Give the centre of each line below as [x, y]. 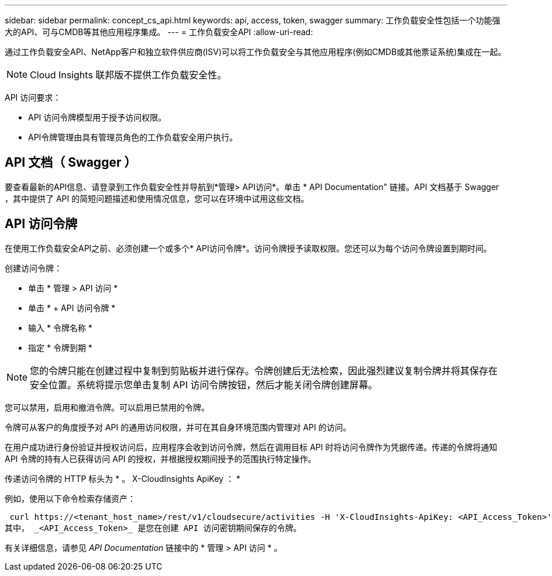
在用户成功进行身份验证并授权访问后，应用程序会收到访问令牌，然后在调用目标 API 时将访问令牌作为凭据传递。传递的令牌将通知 [251, 447]
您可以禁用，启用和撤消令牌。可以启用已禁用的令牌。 [107, 407]
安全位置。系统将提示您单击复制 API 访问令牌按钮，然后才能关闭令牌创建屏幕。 [204, 384]
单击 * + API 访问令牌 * [72, 308]
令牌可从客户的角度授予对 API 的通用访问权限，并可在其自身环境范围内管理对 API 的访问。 [178, 427]
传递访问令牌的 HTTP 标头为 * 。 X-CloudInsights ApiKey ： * [123, 478]
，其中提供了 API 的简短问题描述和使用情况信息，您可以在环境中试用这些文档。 [157, 198]
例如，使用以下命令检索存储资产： [70, 498]
